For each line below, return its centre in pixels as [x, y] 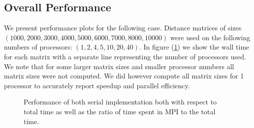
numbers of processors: [38, 47]
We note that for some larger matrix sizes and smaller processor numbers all [119, 66]
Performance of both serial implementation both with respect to [120, 102]
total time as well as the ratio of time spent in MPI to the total [120, 111]
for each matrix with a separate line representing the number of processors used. [125, 56]
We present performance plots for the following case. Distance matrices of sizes [123, 28]
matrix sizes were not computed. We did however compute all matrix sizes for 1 [124, 76]
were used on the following [210, 37]
